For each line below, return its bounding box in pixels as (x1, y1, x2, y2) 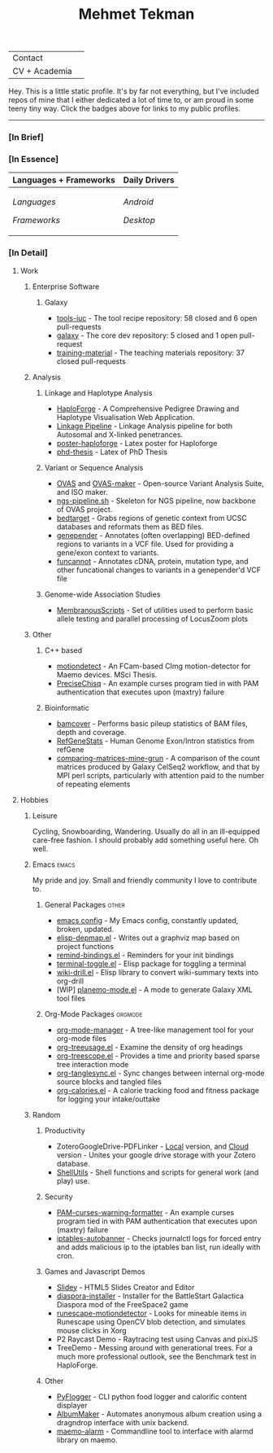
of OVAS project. (56, 504, 113, 514)
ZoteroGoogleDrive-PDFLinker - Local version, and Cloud (56, 1141, 249, 1151)
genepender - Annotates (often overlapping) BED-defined (56, 530, 250, 540)
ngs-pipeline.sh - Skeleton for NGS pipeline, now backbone (56, 496, 256, 505)
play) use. (56, 1175, 90, 1185)
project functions (56, 941, 115, 951)
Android (123, 196, 154, 208)
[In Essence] (8, 154, 59, 165)
